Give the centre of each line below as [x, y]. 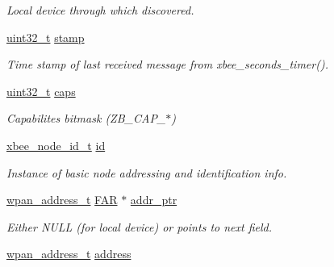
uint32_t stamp [46, 37]
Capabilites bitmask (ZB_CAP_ [86, 118]
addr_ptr [154, 200]
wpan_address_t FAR [62, 200]
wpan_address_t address [69, 254]
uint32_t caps [41, 91]
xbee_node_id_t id [56, 145]
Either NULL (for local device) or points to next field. [139, 226]
